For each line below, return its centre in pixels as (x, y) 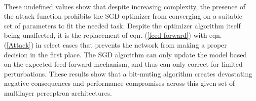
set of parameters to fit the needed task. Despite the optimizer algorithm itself (122, 25)
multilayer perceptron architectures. (58, 92)
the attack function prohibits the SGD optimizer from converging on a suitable (123, 16)
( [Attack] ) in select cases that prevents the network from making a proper (115, 44)
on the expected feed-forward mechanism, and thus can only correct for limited (123, 64)
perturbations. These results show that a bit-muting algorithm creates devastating (128, 73)
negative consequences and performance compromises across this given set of (120, 83)
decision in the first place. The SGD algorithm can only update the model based (126, 54)
